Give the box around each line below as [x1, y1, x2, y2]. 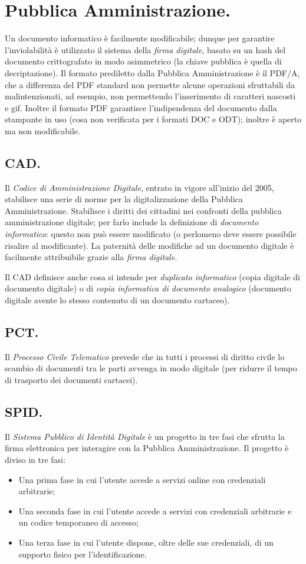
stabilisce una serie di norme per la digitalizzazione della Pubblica [5, 193, 243, 205]
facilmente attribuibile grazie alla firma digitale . [5, 251, 177, 263]
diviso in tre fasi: [5, 453, 65, 465]
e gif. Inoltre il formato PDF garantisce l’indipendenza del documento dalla [5, 101, 277, 114]
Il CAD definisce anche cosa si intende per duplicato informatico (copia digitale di [5, 270, 300, 283]
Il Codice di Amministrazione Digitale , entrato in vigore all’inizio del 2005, [5, 181, 274, 193]
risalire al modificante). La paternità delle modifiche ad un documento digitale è [5, 239, 294, 251]
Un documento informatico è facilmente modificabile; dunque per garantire [5, 32, 275, 44]
